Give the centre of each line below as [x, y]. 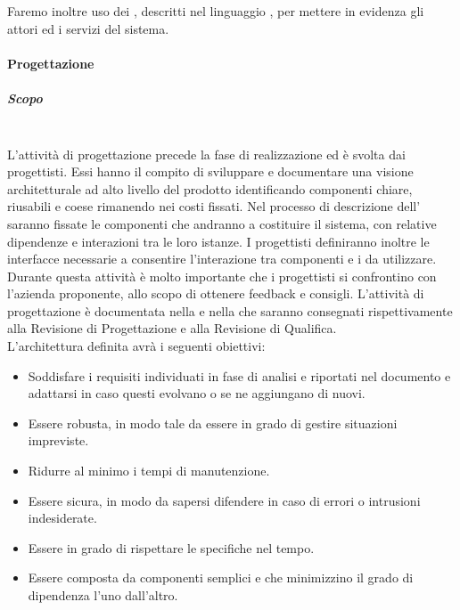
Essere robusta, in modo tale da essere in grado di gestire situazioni [213, 423]
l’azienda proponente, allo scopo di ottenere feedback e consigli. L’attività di [216, 293]
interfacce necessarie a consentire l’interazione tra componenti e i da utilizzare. [222, 259]
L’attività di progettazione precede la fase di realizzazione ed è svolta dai [206, 154]
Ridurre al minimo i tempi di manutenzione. [149, 471]
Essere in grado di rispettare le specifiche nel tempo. [171, 547]
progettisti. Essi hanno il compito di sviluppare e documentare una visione [210, 171]
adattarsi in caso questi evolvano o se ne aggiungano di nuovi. [197, 393]
